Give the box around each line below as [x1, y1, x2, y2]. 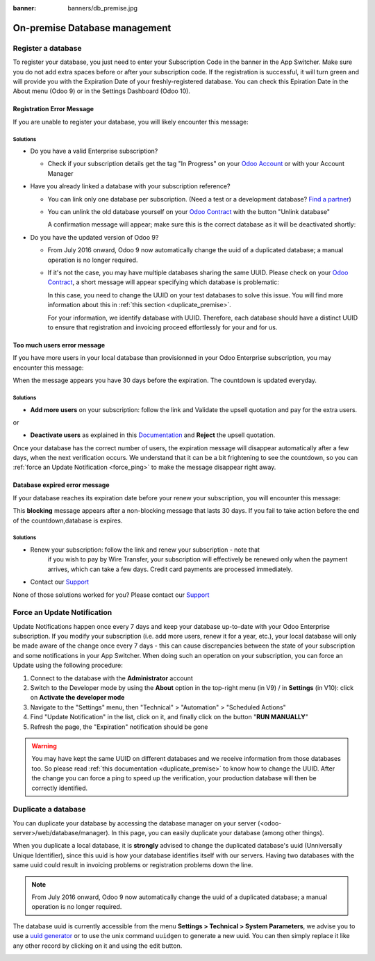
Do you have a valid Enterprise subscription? [30, 147, 158, 156]
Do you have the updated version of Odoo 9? [30, 233, 159, 241]
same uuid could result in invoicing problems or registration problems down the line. [12, 861, 253, 869]
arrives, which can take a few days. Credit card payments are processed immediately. [47, 565, 293, 573]
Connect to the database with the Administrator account [30, 674, 194, 682]
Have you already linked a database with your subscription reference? [30, 182, 231, 190]
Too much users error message [12, 340, 106, 349]
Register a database [12, 43, 82, 53]
